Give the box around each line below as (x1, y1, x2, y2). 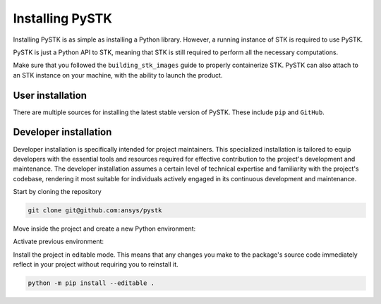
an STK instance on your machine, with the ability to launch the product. (13, 71, 223, 79)
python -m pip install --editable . (28, 279, 155, 287)
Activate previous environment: (13, 237, 104, 246)
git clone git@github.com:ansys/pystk (28, 207, 162, 214)
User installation (13, 89, 87, 102)
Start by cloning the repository (13, 188, 102, 196)
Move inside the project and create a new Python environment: (13, 224, 196, 233)
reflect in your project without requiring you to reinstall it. (13, 260, 179, 269)
